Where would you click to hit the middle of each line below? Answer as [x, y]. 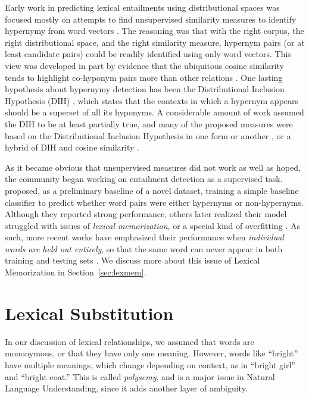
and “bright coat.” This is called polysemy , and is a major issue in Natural [140, 376]
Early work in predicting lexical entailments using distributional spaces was [142, 7]
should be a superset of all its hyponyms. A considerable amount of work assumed [154, 112]
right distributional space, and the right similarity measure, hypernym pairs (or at [155, 42]
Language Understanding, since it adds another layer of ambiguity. [126, 388]
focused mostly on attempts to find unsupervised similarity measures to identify [151, 19]
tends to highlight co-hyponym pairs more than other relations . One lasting [144, 77]
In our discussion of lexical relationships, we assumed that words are [129, 341]
